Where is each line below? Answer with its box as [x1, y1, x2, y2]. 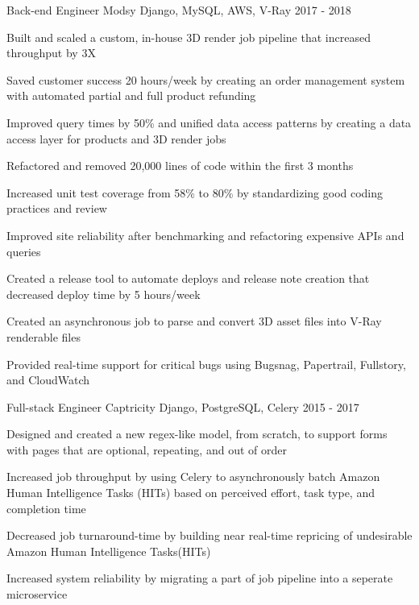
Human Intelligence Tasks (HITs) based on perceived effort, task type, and [6, 484, 375, 501]
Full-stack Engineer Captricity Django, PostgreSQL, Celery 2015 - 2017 [6, 398, 359, 415]
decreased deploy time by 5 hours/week [6, 285, 201, 302]
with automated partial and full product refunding [6, 87, 256, 104]
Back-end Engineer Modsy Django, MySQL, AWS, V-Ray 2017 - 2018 [6, 2, 351, 18]
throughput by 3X [6, 44, 96, 61]
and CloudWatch [6, 371, 90, 388]
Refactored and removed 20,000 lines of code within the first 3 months [6, 157, 354, 174]
